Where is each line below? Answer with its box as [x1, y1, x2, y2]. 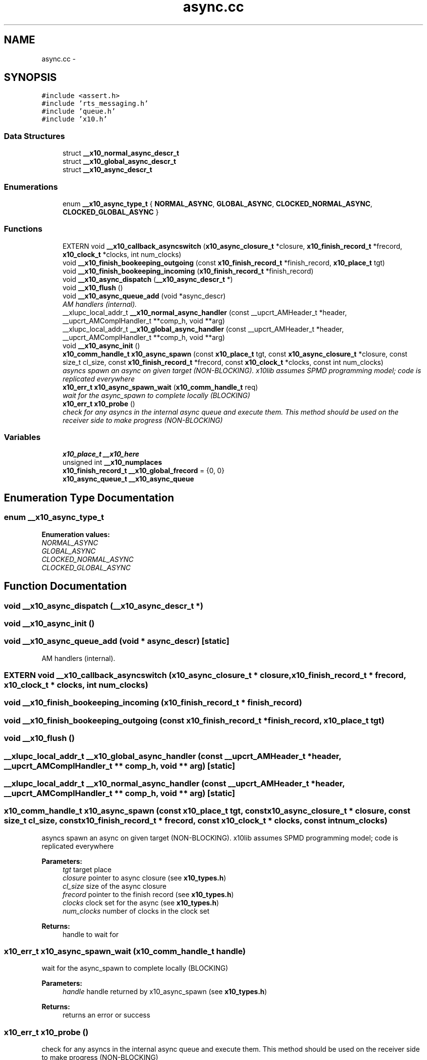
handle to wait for [62, 930, 119, 939]
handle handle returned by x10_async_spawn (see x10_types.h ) [62, 987, 267, 996]
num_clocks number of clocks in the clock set [62, 906, 210, 915]
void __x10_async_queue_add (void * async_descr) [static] [4, 636, 230, 646]
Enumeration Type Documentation [4, 491, 174, 504]
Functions [4, 224, 42, 234]
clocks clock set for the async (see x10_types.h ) [62, 898, 219, 907]
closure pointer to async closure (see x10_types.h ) [62, 873, 226, 882]
